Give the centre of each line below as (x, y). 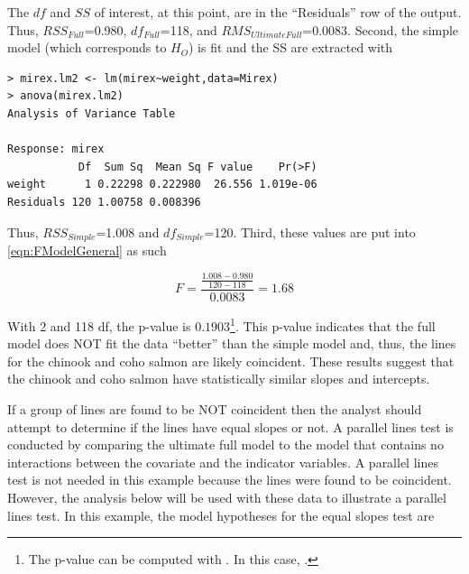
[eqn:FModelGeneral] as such (87, 250)
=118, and (189, 29)
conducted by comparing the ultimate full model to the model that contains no (225, 444)
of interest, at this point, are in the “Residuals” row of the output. (278, 12)
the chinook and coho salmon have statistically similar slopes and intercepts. (219, 379)
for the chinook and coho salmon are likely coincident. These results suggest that (231, 361)
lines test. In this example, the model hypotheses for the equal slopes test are (221, 515)
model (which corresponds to (87, 47)
